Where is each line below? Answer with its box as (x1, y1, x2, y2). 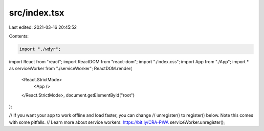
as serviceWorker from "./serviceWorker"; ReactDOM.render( (9, 66, 132, 72)
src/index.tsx (9, 7, 65, 18)
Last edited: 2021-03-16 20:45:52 (9, 24, 77, 30)
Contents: (9, 33, 29, 39)
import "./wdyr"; (19, 46, 61, 52)
